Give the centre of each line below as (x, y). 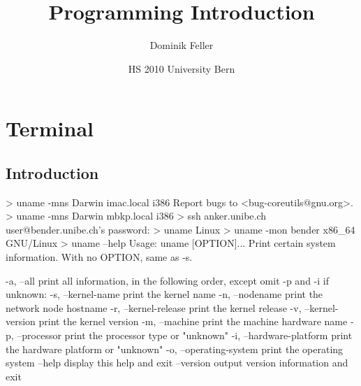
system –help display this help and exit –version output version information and (177, 363)
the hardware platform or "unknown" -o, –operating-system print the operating (175, 349)
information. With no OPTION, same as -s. (99, 257)
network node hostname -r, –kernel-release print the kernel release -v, (154, 307)
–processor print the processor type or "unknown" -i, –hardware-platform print (185, 335)
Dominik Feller (182, 45)
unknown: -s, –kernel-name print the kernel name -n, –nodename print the (164, 294)
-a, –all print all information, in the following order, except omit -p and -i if (167, 280)
